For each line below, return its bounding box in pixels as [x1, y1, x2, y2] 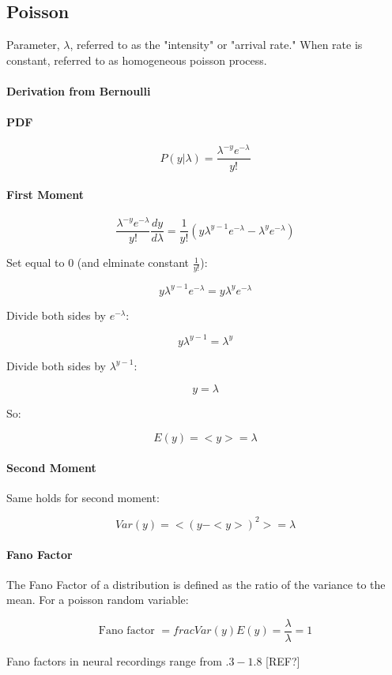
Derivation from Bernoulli [6, 82, 151, 99]
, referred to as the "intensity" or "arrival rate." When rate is [70, 36, 363, 53]
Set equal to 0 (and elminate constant [6, 254, 190, 271]
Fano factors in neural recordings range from [6, 653, 222, 669]
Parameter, [6, 36, 60, 53]
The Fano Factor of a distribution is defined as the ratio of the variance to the [6, 576, 386, 592]
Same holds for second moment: [6, 489, 160, 505]
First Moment [6, 186, 85, 203]
